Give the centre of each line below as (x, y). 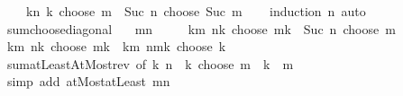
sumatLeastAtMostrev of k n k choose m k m (150, 63)
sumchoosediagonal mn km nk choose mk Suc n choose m (201, 28)
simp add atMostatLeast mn (88, 81)
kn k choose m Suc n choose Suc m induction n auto (196, 11)
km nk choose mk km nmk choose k (116, 46)
